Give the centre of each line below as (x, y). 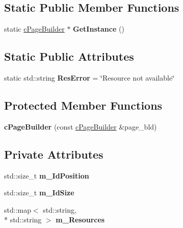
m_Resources (80, 220)
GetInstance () (99, 29)
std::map (18, 209)
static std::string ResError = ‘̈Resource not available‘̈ (89, 78)
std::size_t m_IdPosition (47, 175)
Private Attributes (54, 154)
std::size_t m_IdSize (39, 193)
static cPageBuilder (34, 29)
